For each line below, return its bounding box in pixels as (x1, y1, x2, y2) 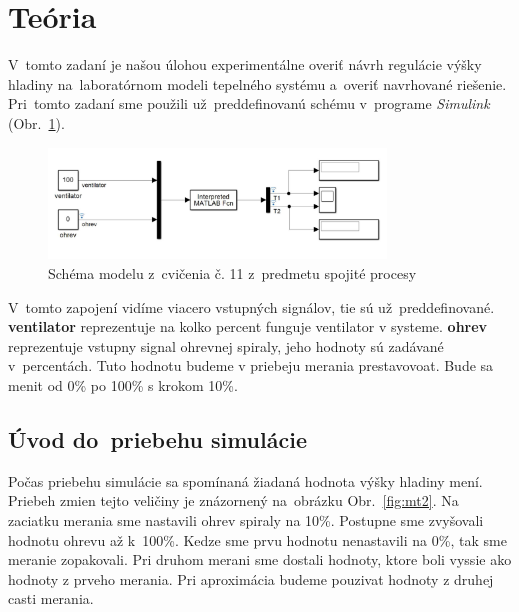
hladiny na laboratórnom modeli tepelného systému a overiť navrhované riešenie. (8, 73, 507, 94)
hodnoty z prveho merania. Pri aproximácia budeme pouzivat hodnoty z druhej (8, 568, 494, 589)
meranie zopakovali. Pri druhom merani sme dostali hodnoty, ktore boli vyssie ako (8, 549, 512, 570)
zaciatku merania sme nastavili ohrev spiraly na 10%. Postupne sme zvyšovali (8, 510, 484, 530)
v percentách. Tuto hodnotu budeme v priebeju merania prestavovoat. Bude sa (8, 355, 494, 376)
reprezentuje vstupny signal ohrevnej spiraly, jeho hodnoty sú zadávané (8, 335, 444, 356)
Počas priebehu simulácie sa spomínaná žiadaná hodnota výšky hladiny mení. (8, 470, 483, 491)
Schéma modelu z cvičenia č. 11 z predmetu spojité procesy (48, 263, 417, 284)
